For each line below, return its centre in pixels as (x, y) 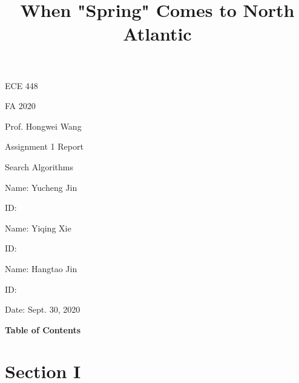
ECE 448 (21, 85)
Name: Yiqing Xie (38, 228)
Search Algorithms (39, 166)
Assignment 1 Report (44, 146)
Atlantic (157, 34)
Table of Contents (43, 329)
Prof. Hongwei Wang (43, 126)
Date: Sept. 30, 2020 (43, 309)
